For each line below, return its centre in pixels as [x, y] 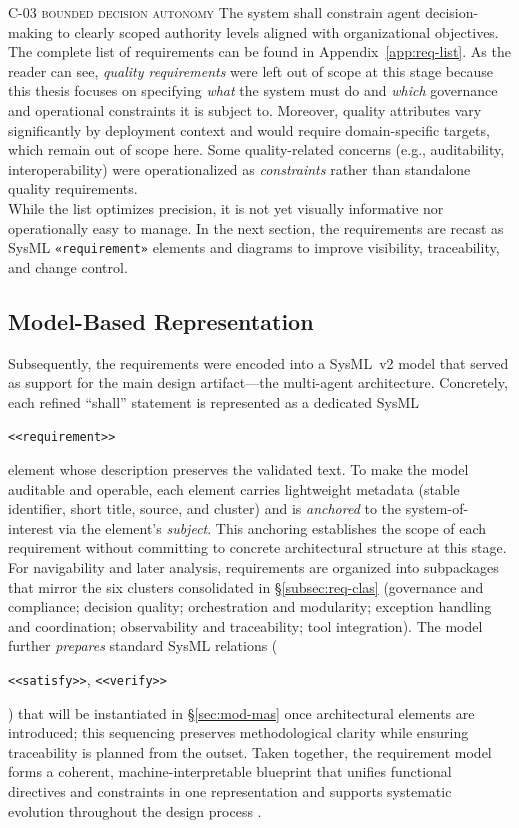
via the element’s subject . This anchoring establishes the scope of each [272, 527]
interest [31, 527]
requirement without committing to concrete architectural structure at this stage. [257, 547]
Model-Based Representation [161, 320]
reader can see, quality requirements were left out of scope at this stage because [250, 70]
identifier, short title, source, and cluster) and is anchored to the [205, 508]
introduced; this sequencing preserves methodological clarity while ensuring [238, 732]
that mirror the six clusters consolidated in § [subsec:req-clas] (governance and [246, 586]
